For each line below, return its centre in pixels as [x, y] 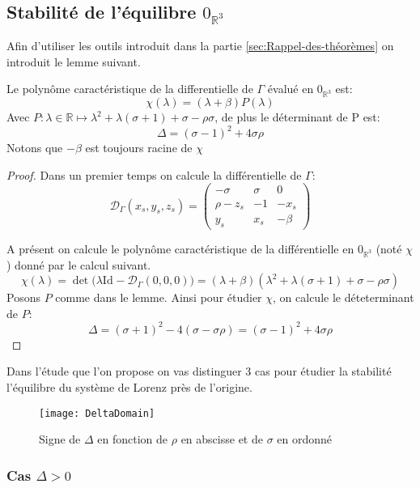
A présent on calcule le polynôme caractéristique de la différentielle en [180, 248]
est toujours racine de [139, 148]
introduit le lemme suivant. [74, 61]
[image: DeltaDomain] [97, 413]
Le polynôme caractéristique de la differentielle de [130, 89]
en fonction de [133, 439]
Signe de [60, 439]
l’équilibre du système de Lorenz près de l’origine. [129, 387]
